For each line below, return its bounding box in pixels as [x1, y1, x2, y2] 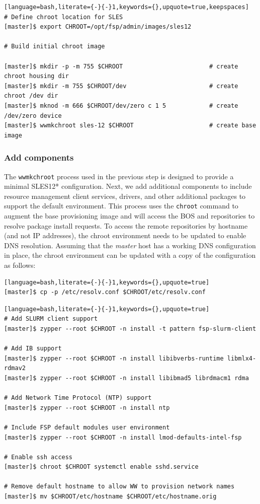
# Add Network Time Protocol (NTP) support [4, 394, 152, 402]
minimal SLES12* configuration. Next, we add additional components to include [4, 181, 252, 191]
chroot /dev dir [4, 92, 58, 100]
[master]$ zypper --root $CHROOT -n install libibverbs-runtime [4, 354, 224, 362]
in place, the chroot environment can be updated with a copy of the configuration [4, 250, 256, 260]
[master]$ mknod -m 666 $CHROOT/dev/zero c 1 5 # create [4, 102, 238, 109]
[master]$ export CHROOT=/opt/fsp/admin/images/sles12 [4, 23, 192, 31]
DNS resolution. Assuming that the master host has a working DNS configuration [4, 240, 256, 250]
